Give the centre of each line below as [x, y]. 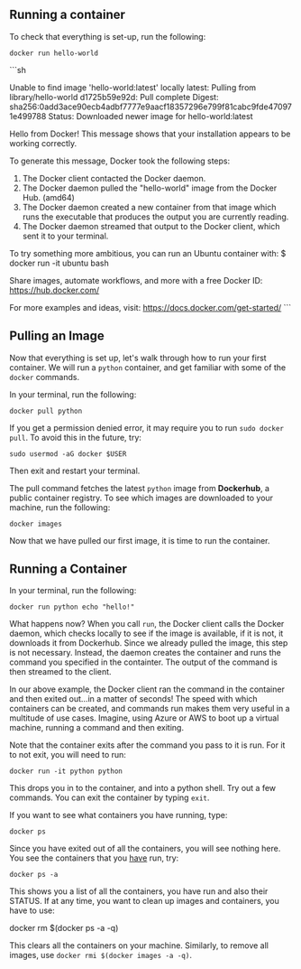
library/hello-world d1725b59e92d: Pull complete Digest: [114, 97]
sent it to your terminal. [65, 236]
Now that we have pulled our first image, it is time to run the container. [140, 540]
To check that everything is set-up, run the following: [108, 36]
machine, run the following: [60, 507]
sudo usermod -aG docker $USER [68, 454]
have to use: [32, 910]
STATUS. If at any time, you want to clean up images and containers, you [144, 901]
